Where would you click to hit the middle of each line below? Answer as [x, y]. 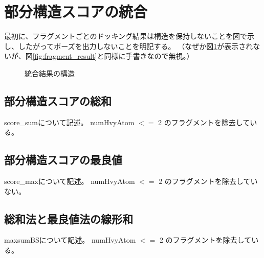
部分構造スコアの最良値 [63, 160]
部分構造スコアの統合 [76, 11]
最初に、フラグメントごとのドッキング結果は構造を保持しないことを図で [126, 36]
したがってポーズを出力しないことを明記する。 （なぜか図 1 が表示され [136, 46]
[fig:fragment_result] [65, 56]
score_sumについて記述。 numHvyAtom [69, 122]
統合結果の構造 [50, 73]
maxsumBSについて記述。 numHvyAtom [70, 240]
